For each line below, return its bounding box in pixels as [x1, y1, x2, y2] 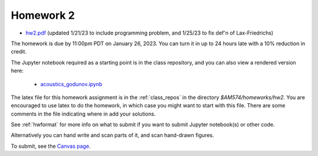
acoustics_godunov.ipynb [40, 80, 102, 87]
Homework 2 [11, 9, 75, 22]
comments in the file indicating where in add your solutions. [11, 110, 156, 117]
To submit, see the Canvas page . [11, 143, 91, 150]
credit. [11, 48, 26, 55]
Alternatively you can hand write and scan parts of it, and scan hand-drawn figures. [11, 132, 214, 139]
